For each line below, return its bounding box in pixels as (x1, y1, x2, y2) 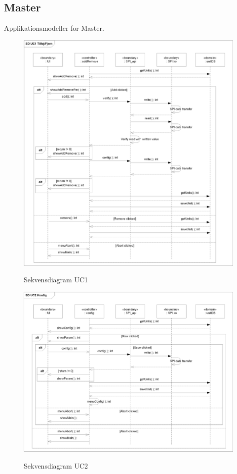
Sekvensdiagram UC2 (24, 460, 88, 471)
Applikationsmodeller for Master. (4, 23, 104, 33)
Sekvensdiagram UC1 (24, 274, 88, 285)
